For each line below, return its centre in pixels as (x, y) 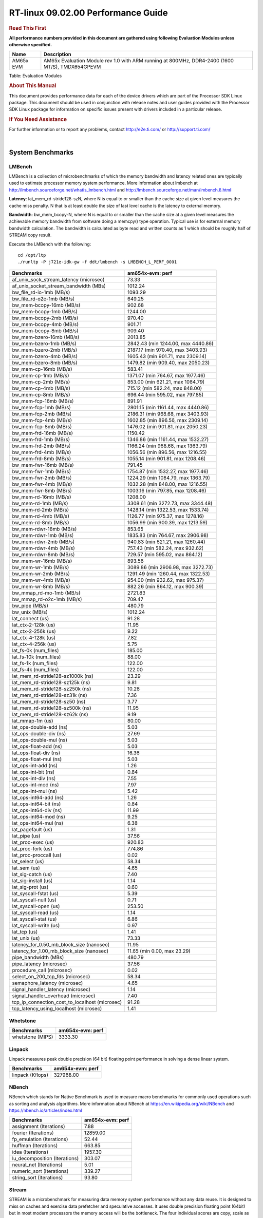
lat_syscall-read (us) (35, 913)
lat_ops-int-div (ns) (34, 778)
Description (57, 54)
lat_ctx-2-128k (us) (34, 625)
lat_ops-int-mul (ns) (35, 791)
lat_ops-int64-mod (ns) (38, 817)
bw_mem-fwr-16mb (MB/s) (43, 465)
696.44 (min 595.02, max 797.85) (166, 395)
